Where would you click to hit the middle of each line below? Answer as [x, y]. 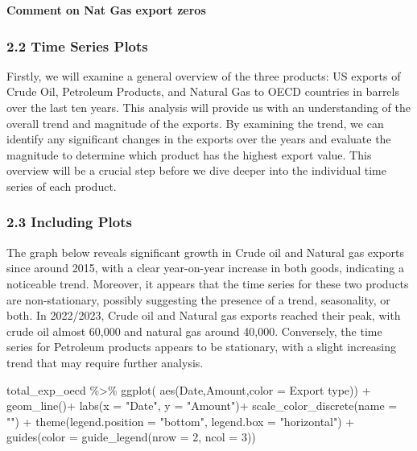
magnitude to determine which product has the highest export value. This [189, 154]
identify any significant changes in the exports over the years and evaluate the [199, 139]
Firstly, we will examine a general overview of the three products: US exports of [204, 75]
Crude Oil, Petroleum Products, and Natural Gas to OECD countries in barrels [203, 91]
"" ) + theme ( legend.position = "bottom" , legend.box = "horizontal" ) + [181, 421]
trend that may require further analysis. [105, 362]
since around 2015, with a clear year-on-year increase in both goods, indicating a [205, 268]
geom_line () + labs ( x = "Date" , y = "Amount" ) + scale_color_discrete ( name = [202, 405]
